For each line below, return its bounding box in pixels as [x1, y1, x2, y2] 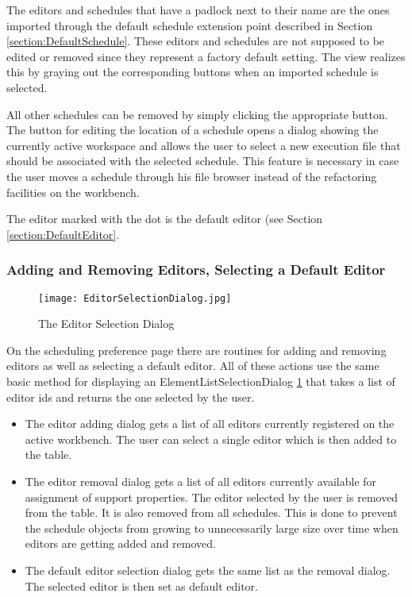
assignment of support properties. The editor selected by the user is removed [25, 488, 399, 505]
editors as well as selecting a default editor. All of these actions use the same [6, 357, 379, 374]
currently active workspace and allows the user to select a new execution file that [6, 137, 401, 153]
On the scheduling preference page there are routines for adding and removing [6, 341, 387, 358]
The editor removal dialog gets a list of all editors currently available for [25, 472, 377, 489]
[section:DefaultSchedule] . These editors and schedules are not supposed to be [6, 33, 385, 49]
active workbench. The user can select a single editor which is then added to [25, 430, 397, 447]
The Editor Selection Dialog [38, 315, 175, 332]
